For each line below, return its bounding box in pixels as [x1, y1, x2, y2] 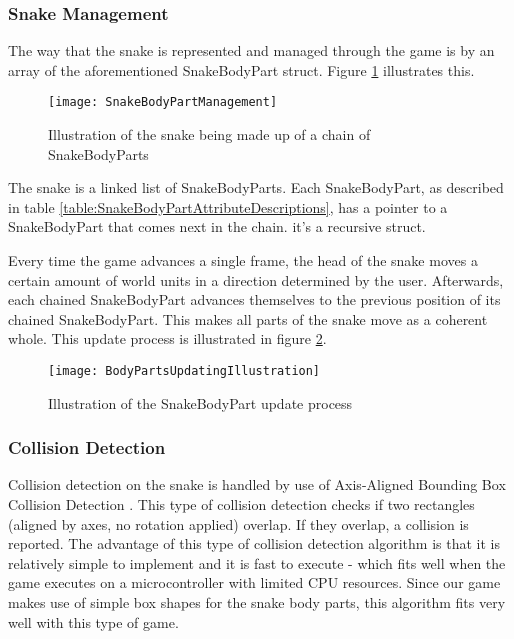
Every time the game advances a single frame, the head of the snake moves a [8, 250, 478, 271]
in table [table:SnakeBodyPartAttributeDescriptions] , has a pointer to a [8, 196, 448, 217]
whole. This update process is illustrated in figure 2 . [8, 328, 327, 349]
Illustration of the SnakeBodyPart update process [48, 392, 353, 413]
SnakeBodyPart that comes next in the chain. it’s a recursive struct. [8, 216, 426, 237]
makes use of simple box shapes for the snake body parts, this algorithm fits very [8, 592, 506, 613]
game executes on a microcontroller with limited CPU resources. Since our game [8, 572, 501, 593]
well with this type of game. [8, 611, 179, 632]
